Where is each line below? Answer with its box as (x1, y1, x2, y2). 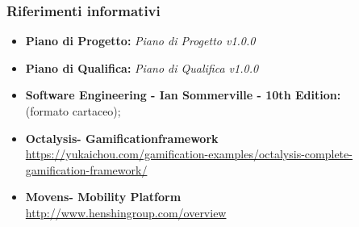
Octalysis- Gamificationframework (25, 129, 219, 146)
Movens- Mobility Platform (25, 188, 182, 205)
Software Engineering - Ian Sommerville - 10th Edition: (25, 86, 341, 103)
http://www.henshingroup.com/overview (25, 204, 227, 221)
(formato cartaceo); (25, 103, 121, 119)
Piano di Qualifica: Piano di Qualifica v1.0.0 (25, 59, 259, 76)
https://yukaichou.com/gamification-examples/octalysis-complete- (25, 145, 353, 162)
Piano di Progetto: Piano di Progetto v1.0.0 (25, 32, 256, 49)
